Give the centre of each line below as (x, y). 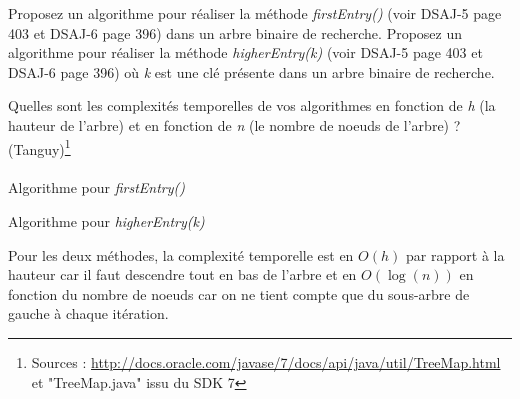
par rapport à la (455, 254)
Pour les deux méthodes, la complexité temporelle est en (181, 254)
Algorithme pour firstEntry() (96, 187)
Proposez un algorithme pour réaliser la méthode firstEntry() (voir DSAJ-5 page (255, 13)
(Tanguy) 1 (39, 147)
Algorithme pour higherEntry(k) (106, 221)
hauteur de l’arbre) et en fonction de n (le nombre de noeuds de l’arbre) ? (234, 124)
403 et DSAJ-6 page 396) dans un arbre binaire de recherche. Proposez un (235, 32)
